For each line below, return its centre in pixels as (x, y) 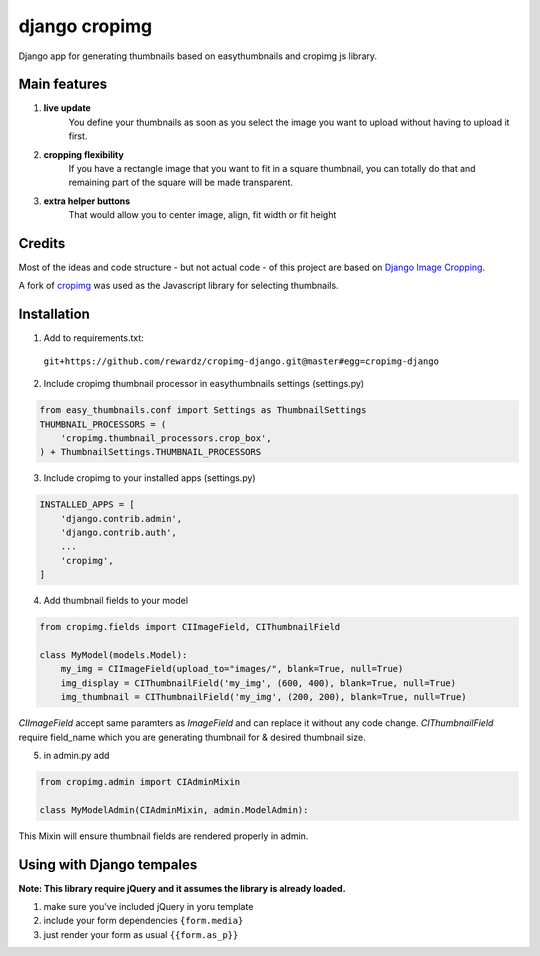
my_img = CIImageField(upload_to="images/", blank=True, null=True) (232, 669)
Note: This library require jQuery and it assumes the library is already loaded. (182, 888)
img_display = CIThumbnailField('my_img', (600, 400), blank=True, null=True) (258, 683)
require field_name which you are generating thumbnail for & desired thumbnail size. (192, 737)
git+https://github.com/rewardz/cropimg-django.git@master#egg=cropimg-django (241, 361)
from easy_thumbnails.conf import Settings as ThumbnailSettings (203, 410)
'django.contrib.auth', (118, 533)
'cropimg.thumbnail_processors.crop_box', (166, 438)
